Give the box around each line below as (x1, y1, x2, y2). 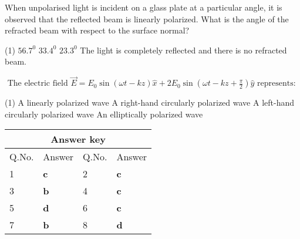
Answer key (50, 132, 106, 146)
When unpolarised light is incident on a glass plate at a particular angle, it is (5, 1, 282, 13)
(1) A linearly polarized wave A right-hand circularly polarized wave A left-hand (5, 96, 294, 109)
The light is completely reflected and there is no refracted (80, 43, 287, 56)
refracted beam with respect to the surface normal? (5, 24, 190, 36)
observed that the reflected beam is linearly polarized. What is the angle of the (5, 12, 289, 25)
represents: (257, 79, 296, 88)
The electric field (7, 79, 68, 88)
